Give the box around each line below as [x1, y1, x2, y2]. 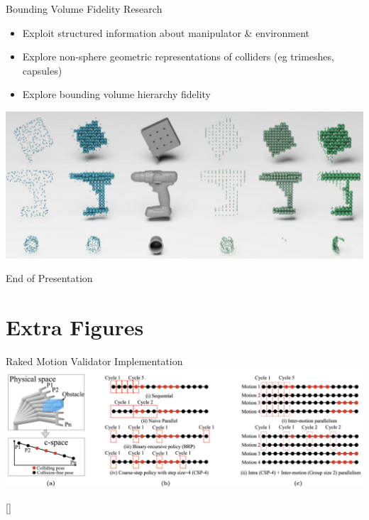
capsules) [22, 63, 62, 77]
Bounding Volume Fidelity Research [6, 1, 163, 16]
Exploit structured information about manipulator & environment [22, 25, 310, 40]
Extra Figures [6, 313, 144, 342]
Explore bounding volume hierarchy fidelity [22, 87, 211, 102]
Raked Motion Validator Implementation [6, 354, 183, 368]
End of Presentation [6, 271, 93, 286]
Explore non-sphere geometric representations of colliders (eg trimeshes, [22, 49, 334, 64]
